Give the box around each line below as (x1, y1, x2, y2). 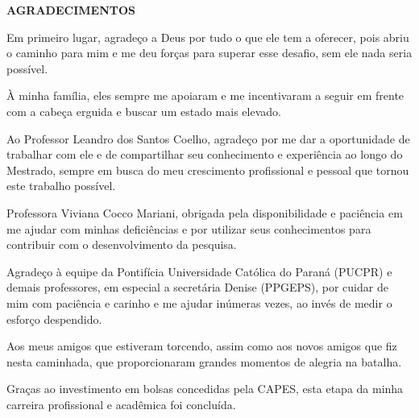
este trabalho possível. (6, 177, 116, 194)
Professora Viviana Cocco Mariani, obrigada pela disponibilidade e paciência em (6, 204, 403, 221)
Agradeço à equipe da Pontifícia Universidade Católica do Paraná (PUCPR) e (6, 263, 392, 279)
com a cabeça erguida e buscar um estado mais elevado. (6, 102, 281, 119)
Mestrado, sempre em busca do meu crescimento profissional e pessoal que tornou (6, 161, 409, 178)
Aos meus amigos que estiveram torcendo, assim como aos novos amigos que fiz (6, 337, 397, 354)
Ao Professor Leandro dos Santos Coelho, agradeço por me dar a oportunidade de (6, 130, 410, 147)
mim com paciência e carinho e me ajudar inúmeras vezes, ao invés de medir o (6, 294, 392, 311)
